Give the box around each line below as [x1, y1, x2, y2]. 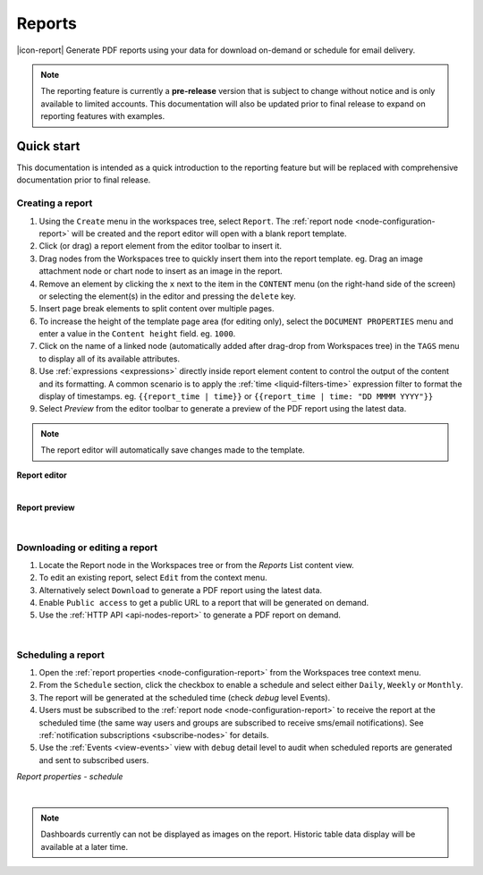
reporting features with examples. [40, 111, 165, 122]
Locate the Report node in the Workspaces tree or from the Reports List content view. [38, 559, 355, 570]
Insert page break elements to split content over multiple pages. [38, 303, 275, 314]
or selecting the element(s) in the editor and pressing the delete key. [38, 291, 297, 302]
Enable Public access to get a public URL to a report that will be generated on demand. [38, 598, 369, 608]
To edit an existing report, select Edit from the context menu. [38, 573, 267, 583]
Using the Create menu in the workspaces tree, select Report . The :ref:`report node [38, 216, 353, 226]
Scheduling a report [16, 649, 105, 661]
